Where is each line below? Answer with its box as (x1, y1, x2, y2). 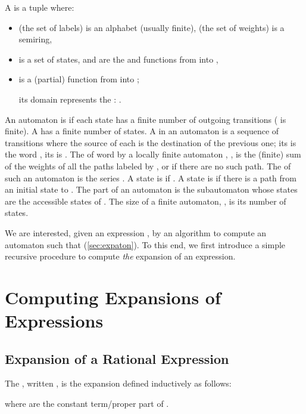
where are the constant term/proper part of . (5, 397, 169, 410)
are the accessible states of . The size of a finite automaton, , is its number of (5, 194, 286, 207)
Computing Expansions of (5, 285, 221, 309)
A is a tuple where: (5, 1, 74, 13)
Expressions (5, 308, 104, 333)
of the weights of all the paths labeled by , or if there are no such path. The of (5, 159, 291, 172)
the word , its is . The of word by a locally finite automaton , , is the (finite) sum (5, 148, 301, 160)
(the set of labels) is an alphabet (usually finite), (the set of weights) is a (18, 21, 285, 33)
